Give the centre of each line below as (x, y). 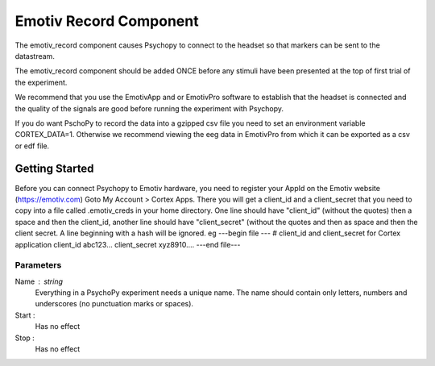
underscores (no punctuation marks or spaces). (114, 304)
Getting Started (54, 169)
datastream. (35, 56)
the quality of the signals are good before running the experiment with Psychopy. (149, 108)
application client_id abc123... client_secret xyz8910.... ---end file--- (128, 244)
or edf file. (32, 146)
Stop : (25, 338)
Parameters (38, 265)
